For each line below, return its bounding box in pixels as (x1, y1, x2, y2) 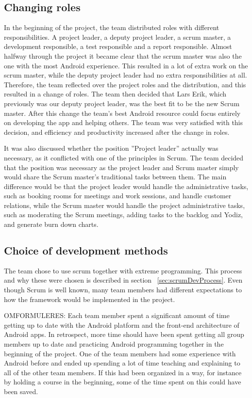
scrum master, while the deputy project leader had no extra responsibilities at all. (4, 70, 247, 80)
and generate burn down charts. (4, 219, 99, 229)
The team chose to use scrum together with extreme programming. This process (4, 265, 242, 275)
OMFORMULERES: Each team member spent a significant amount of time (4, 310, 230, 320)
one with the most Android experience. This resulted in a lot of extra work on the (4, 60, 248, 70)
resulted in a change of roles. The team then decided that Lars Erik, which (4, 89, 227, 99)
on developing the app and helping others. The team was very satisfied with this (4, 117, 243, 127)
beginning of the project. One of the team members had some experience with (4, 348, 236, 358)
